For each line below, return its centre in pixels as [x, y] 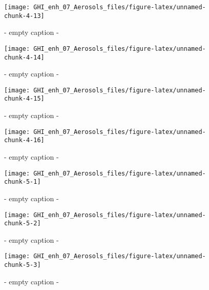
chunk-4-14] [24, 57]
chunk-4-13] [24, 16]
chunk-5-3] [23, 265]
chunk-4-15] [24, 99]
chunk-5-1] [23, 182]
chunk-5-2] [23, 224]
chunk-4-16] [24, 140]
